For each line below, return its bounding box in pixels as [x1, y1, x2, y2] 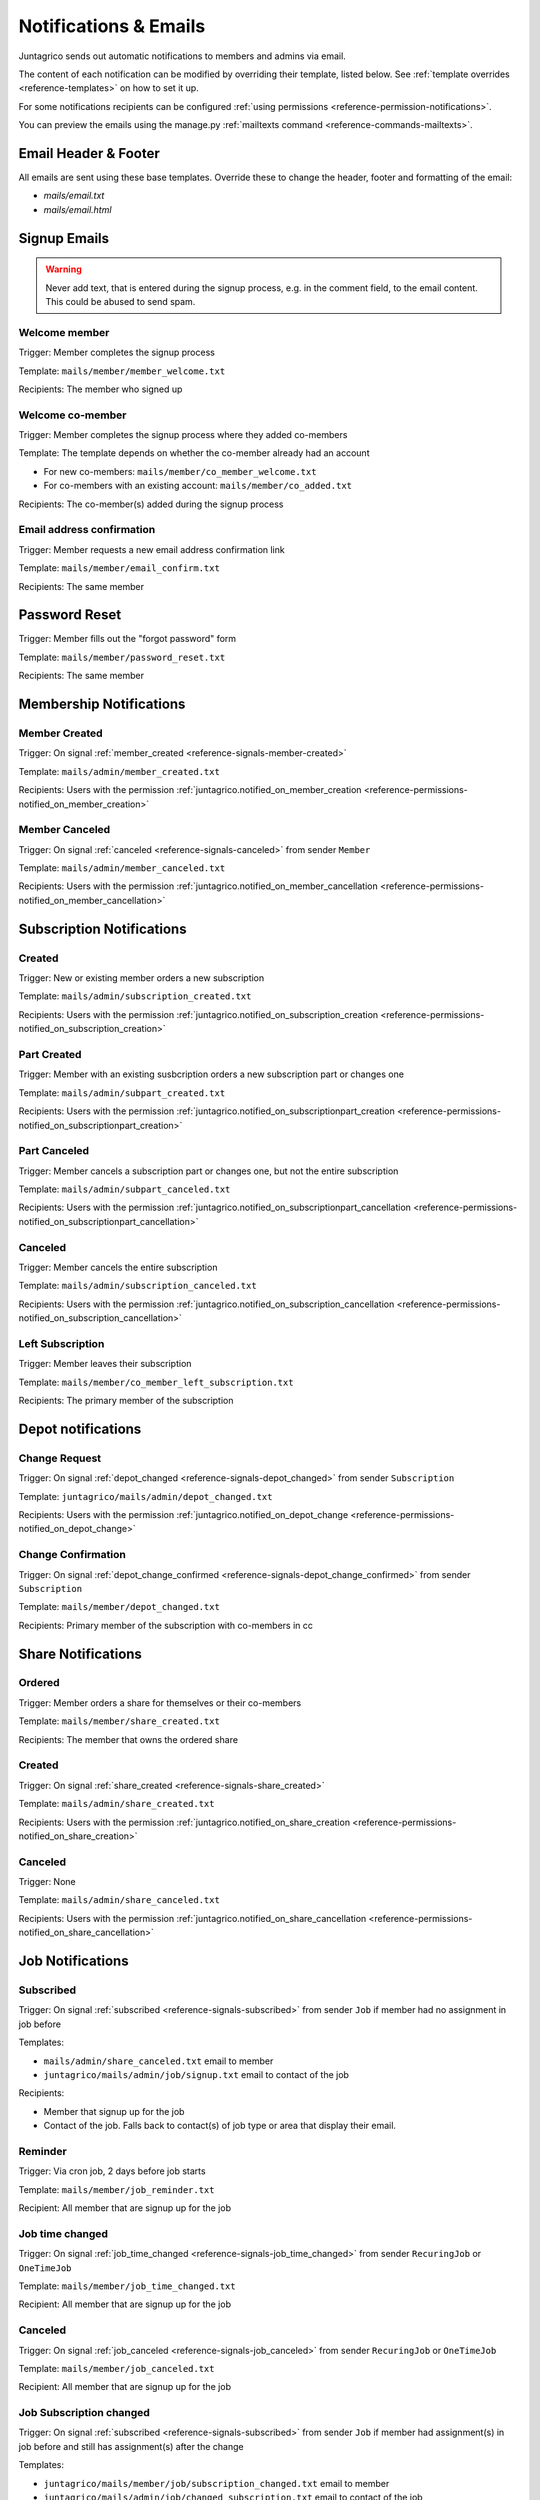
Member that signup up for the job [43, 2105, 185, 2117]
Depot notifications [18, 1420, 142, 1437]
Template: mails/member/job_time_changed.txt [18, 2280, 236, 2292]
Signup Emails [18, 230, 110, 247]
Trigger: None [18, 1876, 76, 1888]
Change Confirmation [18, 1548, 127, 1562]
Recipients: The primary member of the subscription [18, 1395, 234, 1407]
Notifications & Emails [18, 15, 206, 37]
